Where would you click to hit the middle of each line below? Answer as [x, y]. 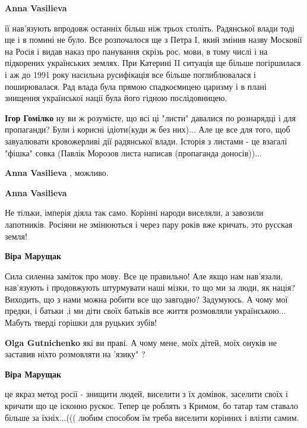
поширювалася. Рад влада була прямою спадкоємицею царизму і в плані [136, 86]
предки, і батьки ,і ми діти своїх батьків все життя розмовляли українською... [145, 311]
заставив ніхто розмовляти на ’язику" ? [75, 354]
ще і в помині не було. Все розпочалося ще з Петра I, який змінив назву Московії [153, 40]
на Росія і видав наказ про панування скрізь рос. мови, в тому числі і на [136, 51]
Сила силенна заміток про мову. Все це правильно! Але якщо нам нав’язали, [144, 276]
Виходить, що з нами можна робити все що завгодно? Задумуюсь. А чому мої [146, 299]
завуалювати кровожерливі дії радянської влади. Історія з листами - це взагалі [146, 141]
